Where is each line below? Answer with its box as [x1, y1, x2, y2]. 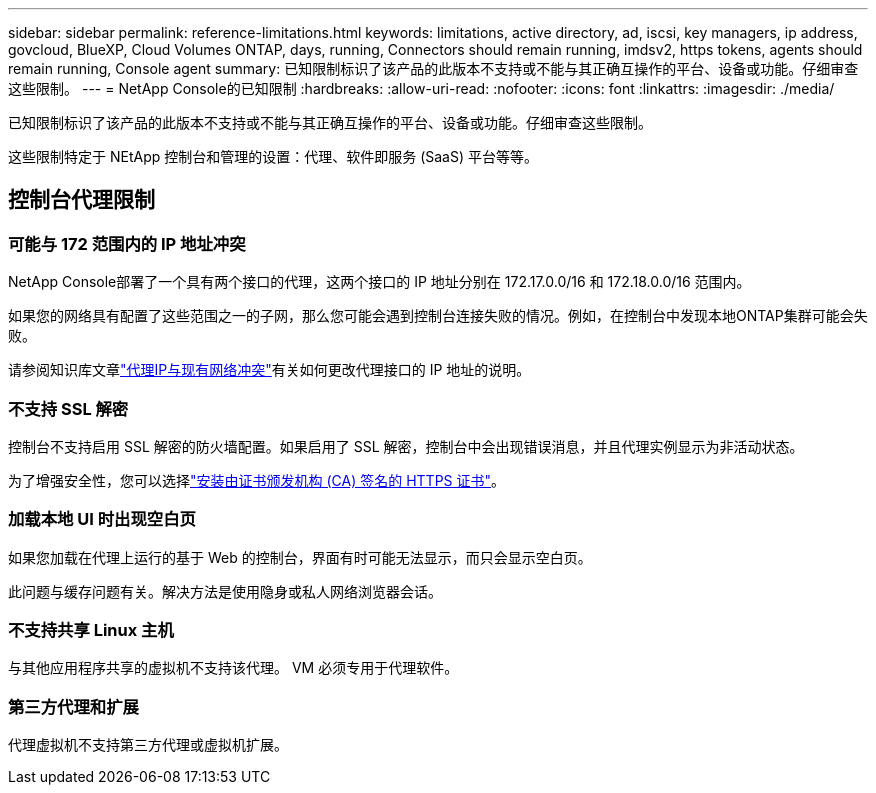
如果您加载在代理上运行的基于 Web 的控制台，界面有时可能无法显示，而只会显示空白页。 [8, 548, 592, 566]
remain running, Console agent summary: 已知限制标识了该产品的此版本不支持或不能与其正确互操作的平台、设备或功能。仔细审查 [8, 60, 859, 77]
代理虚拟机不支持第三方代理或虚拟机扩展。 [8, 736, 288, 754]
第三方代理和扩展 [8, 696, 139, 717]
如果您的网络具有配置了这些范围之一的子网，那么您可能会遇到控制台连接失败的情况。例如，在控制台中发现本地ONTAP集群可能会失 [8, 307, 868, 325]
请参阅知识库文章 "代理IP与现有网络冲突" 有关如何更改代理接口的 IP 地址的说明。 [8, 361, 531, 379]
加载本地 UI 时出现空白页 [8, 509, 196, 530]
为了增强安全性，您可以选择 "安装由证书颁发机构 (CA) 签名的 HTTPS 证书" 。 [8, 471, 506, 489]
